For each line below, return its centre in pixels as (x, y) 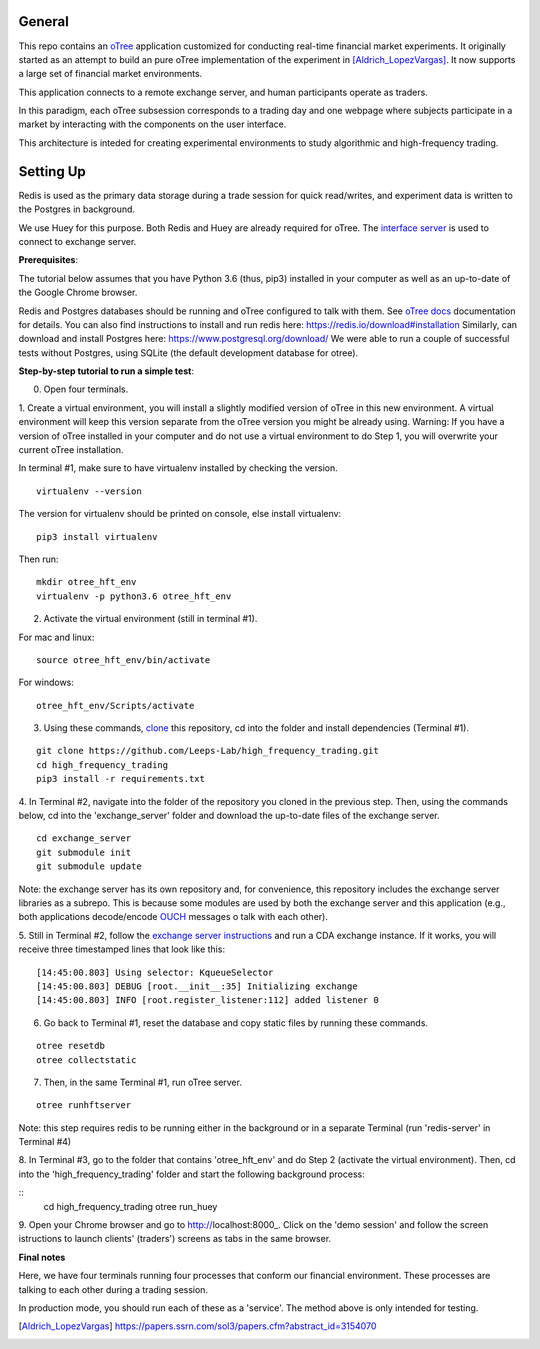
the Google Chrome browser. (78, 292)
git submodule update (89, 866)
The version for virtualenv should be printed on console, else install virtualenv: (180, 514)
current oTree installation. (71, 450)
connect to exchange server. (77, 241)
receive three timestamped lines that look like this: (121, 949)
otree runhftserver (84, 1105)
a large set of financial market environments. (110, 74)
